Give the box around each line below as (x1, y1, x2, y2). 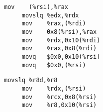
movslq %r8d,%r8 (4, 77, 58, 84)
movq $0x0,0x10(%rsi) (21, 53, 101, 60)
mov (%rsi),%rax (4, 3, 68, 10)
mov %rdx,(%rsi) (21, 85, 86, 92)
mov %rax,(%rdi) (21, 20, 86, 27)
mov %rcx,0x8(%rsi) (21, 93, 97, 101)
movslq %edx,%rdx (21, 11, 79, 19)
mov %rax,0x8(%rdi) (21, 45, 97, 52)
